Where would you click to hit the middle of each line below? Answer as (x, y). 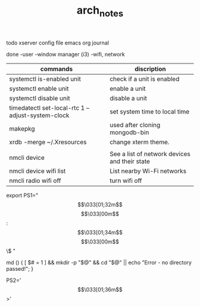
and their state (130, 161)
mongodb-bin (129, 132)
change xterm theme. (140, 142)
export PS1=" (22, 195)
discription (150, 69)
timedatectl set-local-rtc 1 (47, 107)
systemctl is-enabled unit (45, 79)
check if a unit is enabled (145, 79)
